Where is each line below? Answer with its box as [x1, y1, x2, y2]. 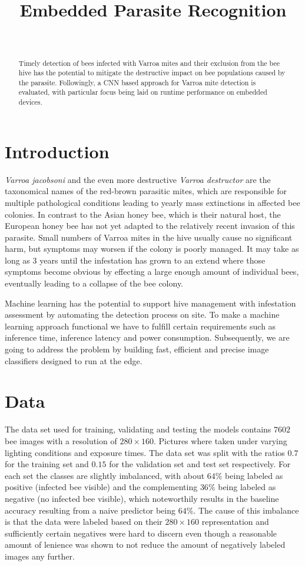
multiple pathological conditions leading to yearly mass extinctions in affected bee [5, 196, 300, 208]
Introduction [5, 139, 110, 163]
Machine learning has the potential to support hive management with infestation [5, 297, 296, 309]
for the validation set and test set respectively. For [109, 458, 291, 470]
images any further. [5, 550, 75, 562]
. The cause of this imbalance [193, 504, 299, 516]
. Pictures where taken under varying [153, 434, 287, 447]
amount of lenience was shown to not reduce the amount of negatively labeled [5, 538, 286, 551]
